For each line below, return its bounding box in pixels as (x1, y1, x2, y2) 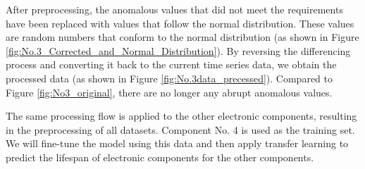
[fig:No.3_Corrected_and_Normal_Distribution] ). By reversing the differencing (6, 43, 351, 58)
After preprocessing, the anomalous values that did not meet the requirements (6, 2, 343, 16)
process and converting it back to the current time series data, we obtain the (6, 57, 337, 72)
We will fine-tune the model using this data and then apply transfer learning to (6, 136, 349, 151)
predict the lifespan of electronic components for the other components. (6, 149, 314, 164)
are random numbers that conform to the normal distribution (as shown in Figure (6, 30, 359, 44)
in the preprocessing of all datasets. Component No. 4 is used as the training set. (6, 122, 355, 137)
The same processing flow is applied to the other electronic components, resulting (6, 108, 357, 123)
